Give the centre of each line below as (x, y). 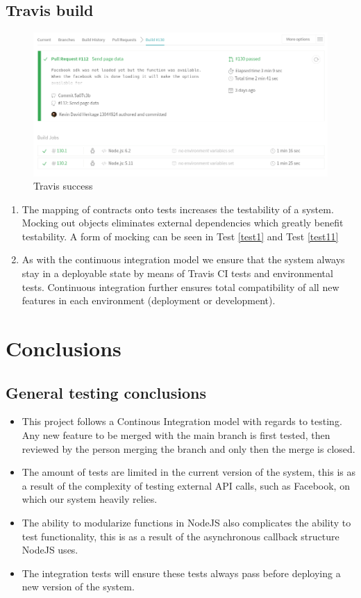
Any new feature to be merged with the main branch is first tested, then (176, 435)
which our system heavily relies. (90, 499)
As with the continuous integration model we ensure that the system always (183, 259)
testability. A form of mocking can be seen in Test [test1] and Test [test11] (180, 236)
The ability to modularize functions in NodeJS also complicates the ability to (186, 522)
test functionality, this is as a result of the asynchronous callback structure (180, 536)
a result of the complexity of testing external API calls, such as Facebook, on (186, 485)
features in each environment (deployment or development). (149, 300)
